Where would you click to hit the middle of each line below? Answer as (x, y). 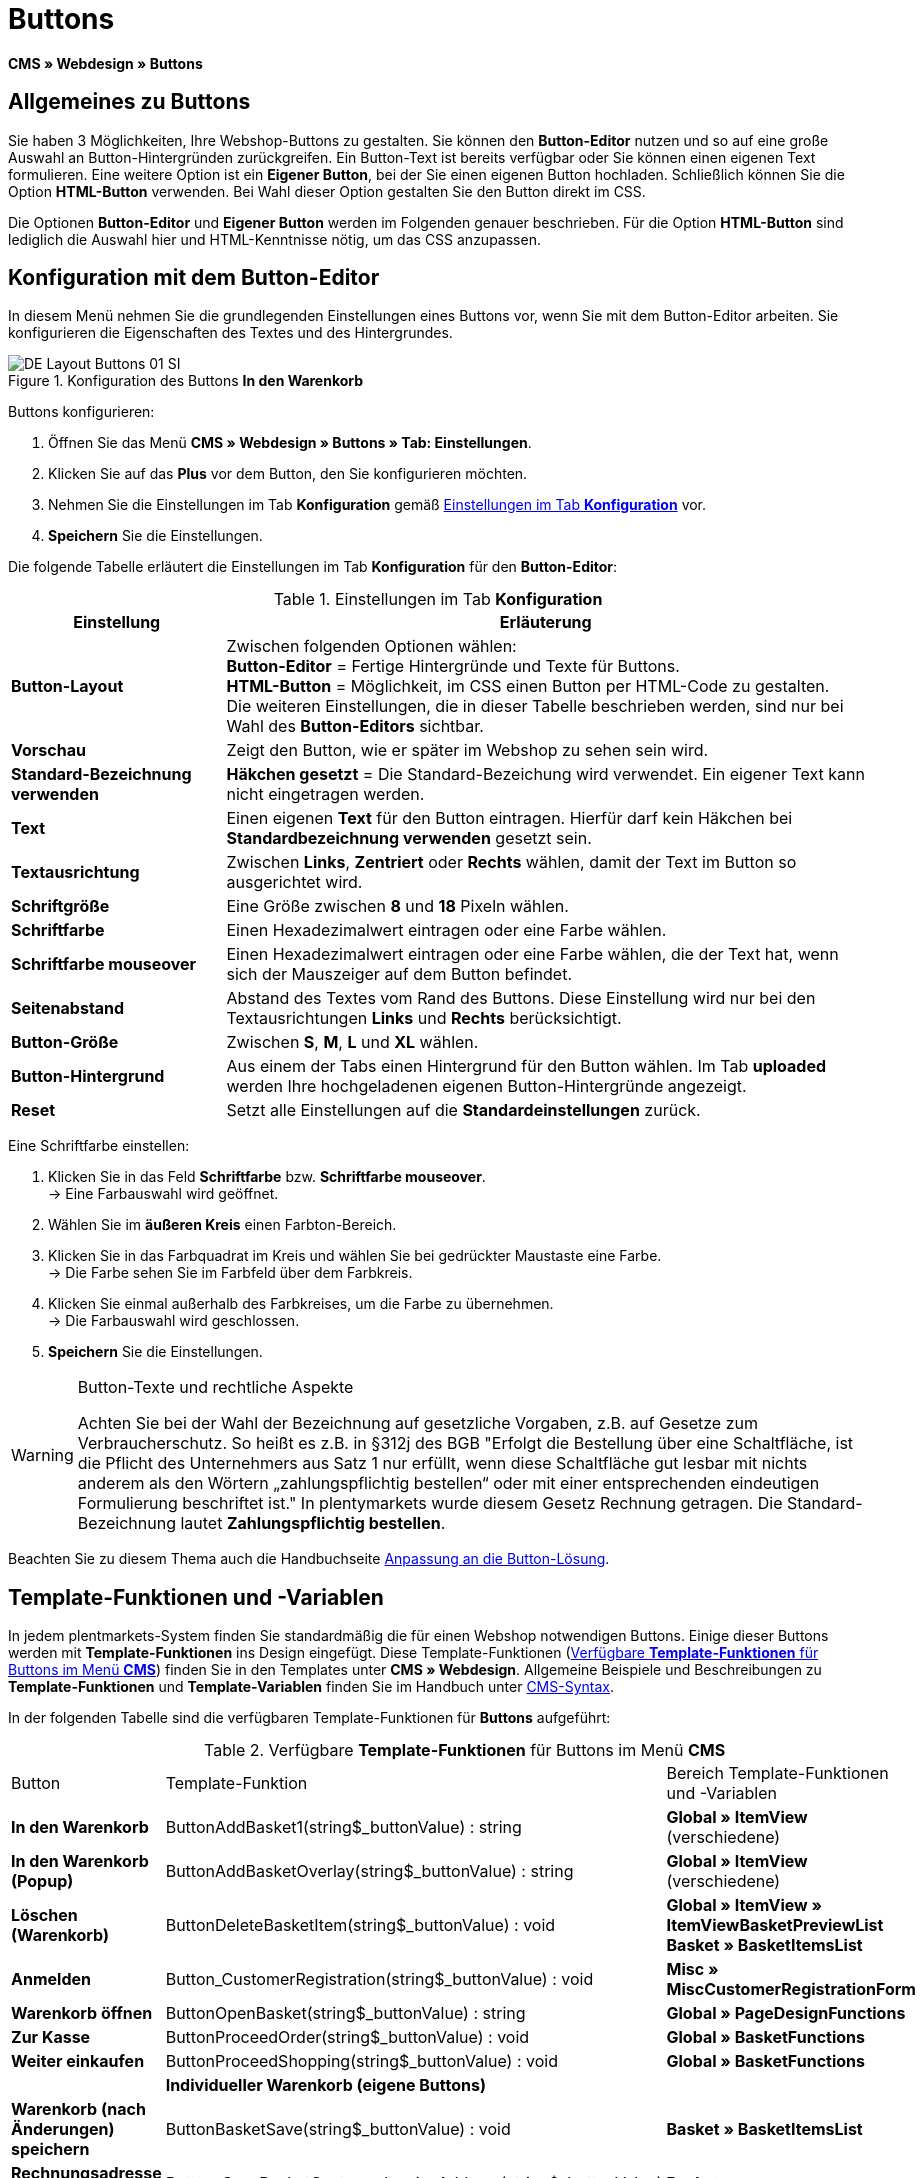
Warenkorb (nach (78, 2109)
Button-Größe (65, 1042)
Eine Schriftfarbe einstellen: (99, 1146)
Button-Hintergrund (88, 1076)
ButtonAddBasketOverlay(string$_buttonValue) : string (369, 1871)
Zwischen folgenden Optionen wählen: (371, 646)
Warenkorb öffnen (82, 2013)
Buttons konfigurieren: (81, 412)
